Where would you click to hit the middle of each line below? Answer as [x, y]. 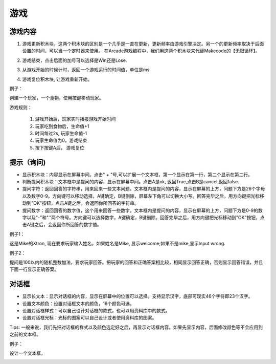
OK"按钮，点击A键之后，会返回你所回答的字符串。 [86, 203]
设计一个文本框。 [27, 353]
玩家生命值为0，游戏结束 [61, 140]
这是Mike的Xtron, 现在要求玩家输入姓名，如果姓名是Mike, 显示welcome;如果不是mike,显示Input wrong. [118, 244]
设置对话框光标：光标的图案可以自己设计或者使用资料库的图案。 [89, 318]
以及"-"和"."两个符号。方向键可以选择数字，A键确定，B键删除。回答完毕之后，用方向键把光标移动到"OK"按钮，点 [146, 217]
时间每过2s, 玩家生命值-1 [61, 133]
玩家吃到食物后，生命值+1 [62, 126]
